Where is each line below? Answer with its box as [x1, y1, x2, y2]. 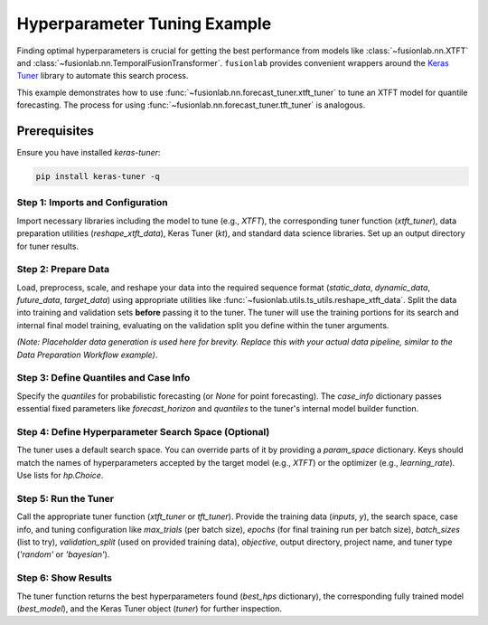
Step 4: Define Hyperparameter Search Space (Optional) [16, 425, 270, 438]
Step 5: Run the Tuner [16, 492, 115, 505]
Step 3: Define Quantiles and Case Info [16, 372, 191, 384]
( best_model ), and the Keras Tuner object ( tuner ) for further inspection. [16, 602, 283, 614]
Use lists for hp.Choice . [16, 470, 104, 481]
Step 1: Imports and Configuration [16, 196, 168, 209]
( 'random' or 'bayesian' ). [16, 549, 110, 560]
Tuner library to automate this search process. [16, 71, 189, 81]
